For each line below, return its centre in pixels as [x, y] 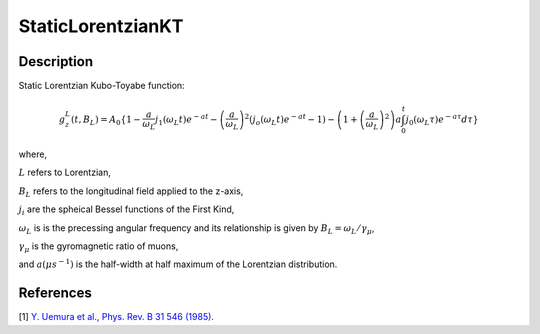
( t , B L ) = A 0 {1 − [106, 120]
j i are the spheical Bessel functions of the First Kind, [126, 210]
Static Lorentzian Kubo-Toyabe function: [101, 86]
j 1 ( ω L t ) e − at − [187, 119]
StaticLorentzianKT [101, 26]
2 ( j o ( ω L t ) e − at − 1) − [289, 119]
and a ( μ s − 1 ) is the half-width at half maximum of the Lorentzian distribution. [178, 263]
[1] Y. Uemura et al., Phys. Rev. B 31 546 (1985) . [116, 317]
